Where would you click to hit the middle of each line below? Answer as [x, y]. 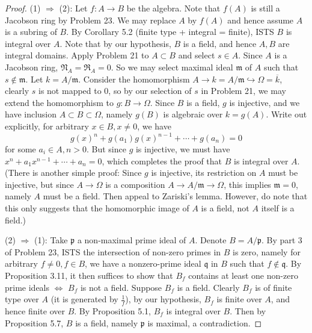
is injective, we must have [183, 149]
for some [20, 149]
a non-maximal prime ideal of [132, 240]
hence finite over [35, 310]
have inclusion [31, 114]
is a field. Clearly [208, 287]
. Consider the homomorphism [134, 79]
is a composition [135, 184]
